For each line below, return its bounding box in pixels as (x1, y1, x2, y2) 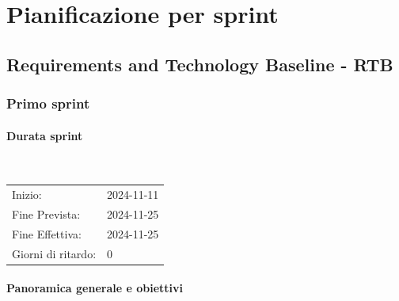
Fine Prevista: (12, 205, 81, 222)
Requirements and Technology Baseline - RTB (6, 51, 393, 76)
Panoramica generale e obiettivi (6, 280, 184, 296)
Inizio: (12, 186, 42, 203)
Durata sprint (6, 127, 83, 143)
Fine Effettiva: (12, 225, 82, 242)
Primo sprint (6, 93, 90, 113)
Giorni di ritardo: (12, 245, 97, 261)
